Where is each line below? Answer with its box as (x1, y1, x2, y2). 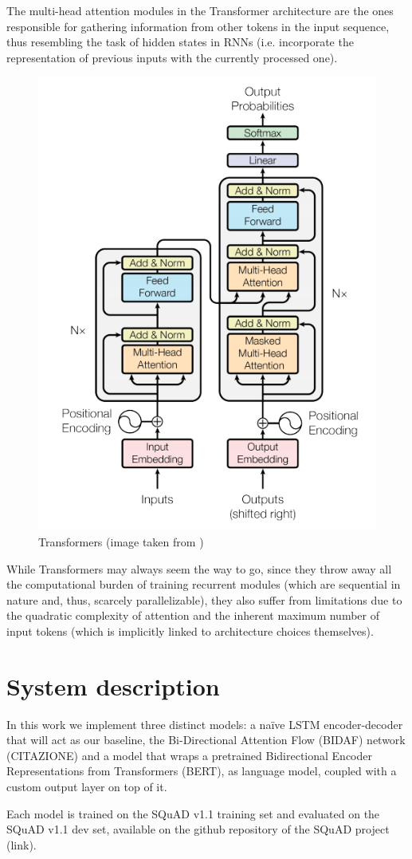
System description (6, 669, 220, 702)
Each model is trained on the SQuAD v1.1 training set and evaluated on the (6, 805, 380, 822)
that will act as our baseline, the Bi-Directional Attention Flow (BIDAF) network (6, 731, 406, 748)
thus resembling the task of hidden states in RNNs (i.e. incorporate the (6, 33, 354, 50)
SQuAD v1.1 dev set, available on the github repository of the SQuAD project (6, 821, 390, 837)
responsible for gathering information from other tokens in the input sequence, (6, 18, 390, 34)
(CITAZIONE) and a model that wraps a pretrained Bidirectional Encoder (6, 747, 373, 763)
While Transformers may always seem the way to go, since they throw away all (6, 560, 392, 577)
